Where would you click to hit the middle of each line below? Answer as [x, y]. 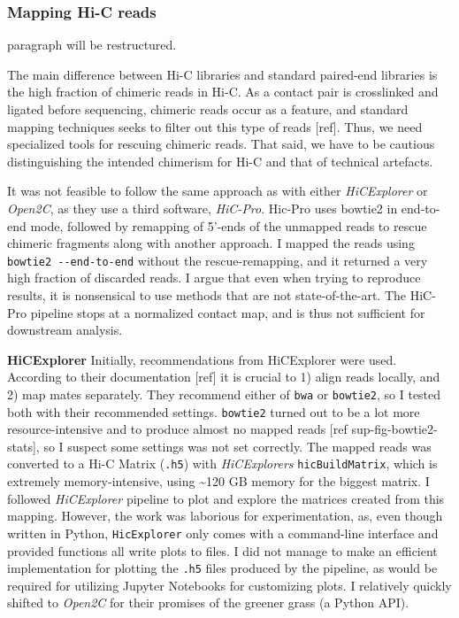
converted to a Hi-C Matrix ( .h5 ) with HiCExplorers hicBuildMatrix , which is [222, 463]
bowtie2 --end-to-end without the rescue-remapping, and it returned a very [218, 260]
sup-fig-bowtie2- [394, 429]
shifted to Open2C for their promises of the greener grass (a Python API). [208, 603]
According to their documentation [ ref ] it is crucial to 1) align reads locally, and [224, 377]
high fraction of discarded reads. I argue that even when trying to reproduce [214, 278]
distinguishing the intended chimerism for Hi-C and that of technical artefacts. [220, 161]
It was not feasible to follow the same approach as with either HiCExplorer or [218, 191]
